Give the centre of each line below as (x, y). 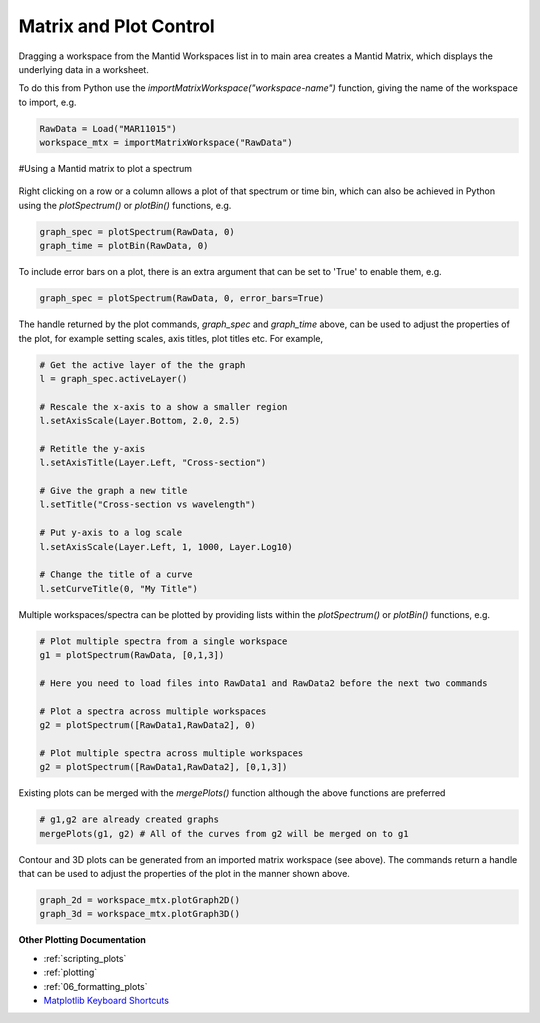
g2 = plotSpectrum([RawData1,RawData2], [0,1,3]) (163, 767)
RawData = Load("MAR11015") (108, 128)
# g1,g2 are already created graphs (129, 819)
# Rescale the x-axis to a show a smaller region (163, 406)
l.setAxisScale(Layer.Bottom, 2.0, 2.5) (139, 421)
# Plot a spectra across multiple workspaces (153, 711)
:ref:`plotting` (70, 972)
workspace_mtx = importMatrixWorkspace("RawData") (166, 143)
